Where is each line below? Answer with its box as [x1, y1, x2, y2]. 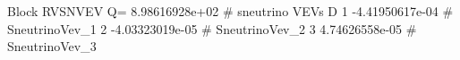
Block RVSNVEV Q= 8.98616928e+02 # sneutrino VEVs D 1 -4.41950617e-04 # [7, 2, 454, 20]
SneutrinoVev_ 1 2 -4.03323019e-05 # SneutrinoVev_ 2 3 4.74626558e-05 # [7, 19, 417, 38]
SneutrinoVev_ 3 [7, 37, 97, 56]
